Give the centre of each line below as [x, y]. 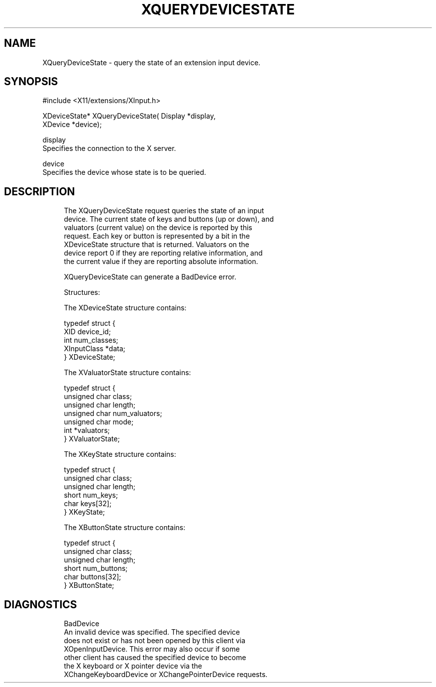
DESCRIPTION [40, 191]
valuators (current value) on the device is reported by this [158, 228]
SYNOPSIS [31, 82]
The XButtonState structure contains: [125, 528]
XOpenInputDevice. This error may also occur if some [152, 649]
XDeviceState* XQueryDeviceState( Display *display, [129, 116]
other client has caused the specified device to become [155, 658]
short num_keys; [91, 495]
